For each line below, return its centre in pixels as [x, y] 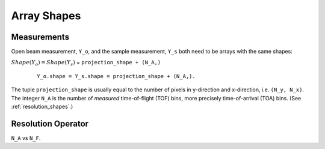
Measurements [40, 37]
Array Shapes [46, 16]
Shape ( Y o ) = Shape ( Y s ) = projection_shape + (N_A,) [86, 63]
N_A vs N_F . [26, 138]
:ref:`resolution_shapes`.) [42, 107]
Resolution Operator [50, 123]
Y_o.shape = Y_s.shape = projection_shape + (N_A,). [116, 76]
